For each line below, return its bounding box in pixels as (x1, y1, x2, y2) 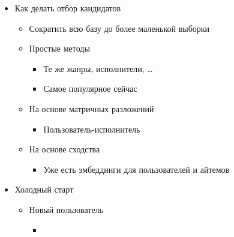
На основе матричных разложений (29, 102, 154, 115)
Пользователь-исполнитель (43, 122, 140, 135)
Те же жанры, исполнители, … (43, 62, 153, 74)
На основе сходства (29, 143, 100, 155)
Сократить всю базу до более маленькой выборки (29, 22, 210, 34)
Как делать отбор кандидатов (14, 2, 121, 14)
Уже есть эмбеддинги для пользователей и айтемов (43, 163, 230, 175)
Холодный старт (14, 183, 74, 196)
